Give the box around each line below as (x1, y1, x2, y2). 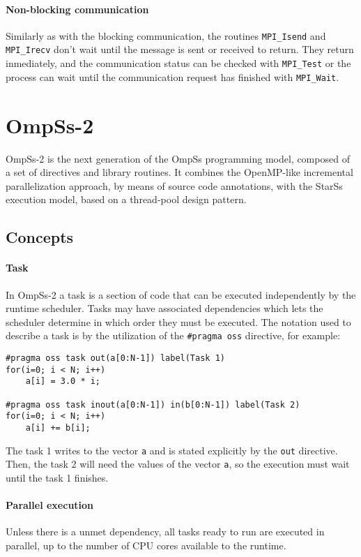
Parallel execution (6, 498, 94, 512)
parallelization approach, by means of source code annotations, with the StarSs (6, 178, 343, 193)
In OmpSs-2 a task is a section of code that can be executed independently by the (6, 287, 356, 302)
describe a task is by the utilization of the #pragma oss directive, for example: (6, 328, 341, 343)
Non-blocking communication (6, 1, 149, 16)
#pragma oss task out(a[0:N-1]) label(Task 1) (6, 352, 225, 363)
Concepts (6, 226, 74, 248)
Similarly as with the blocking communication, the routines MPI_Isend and (6, 28, 326, 43)
